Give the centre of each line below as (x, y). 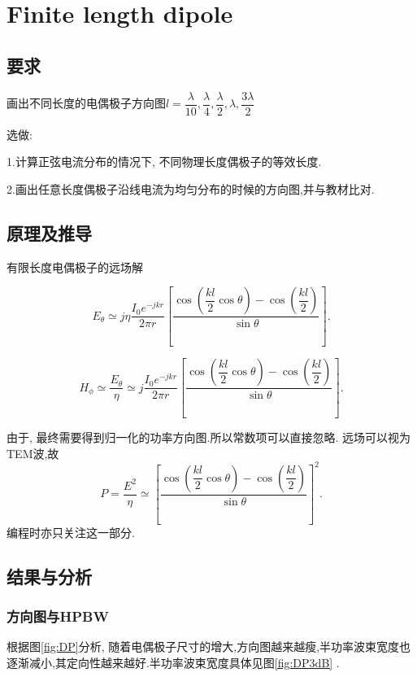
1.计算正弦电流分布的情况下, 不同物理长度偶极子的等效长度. (164, 162)
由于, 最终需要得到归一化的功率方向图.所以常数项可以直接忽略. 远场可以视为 (208, 437)
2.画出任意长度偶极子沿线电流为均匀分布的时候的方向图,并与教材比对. (191, 188)
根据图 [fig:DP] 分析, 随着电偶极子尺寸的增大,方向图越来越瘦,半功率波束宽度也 (209, 646)
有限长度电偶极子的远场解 (75, 266)
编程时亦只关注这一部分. (71, 532)
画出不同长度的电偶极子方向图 (86, 103)
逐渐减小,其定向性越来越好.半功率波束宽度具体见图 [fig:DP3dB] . (173, 662)
